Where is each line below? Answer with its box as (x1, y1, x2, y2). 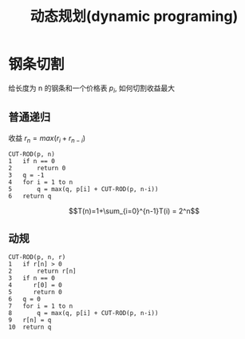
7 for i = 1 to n (8, 302, 73, 310)
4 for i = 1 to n (8, 178, 73, 186)
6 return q (8, 193, 52, 201)
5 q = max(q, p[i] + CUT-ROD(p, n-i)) (8, 185, 159, 193)
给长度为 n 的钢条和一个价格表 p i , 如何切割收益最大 (8, 83, 176, 94)
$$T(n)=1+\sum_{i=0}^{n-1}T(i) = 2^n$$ (69, 206, 200, 216)
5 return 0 (8, 289, 62, 297)
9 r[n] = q (8, 317, 52, 325)
